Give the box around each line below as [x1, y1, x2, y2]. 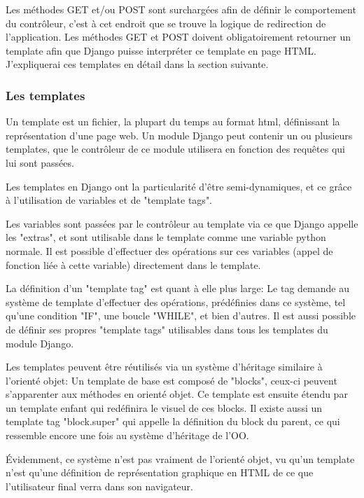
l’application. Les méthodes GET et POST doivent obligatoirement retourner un [6, 29, 351, 44]
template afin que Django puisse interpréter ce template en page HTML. [6, 43, 316, 57]
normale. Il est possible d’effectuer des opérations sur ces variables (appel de [6, 243, 333, 258]
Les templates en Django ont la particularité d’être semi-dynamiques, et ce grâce [6, 179, 352, 193]
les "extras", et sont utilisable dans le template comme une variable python [6, 230, 326, 244]
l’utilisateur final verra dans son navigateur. [6, 478, 193, 493]
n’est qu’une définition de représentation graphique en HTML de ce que [6, 465, 314, 480]
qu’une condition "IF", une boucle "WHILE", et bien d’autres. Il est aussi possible [6, 308, 356, 323]
